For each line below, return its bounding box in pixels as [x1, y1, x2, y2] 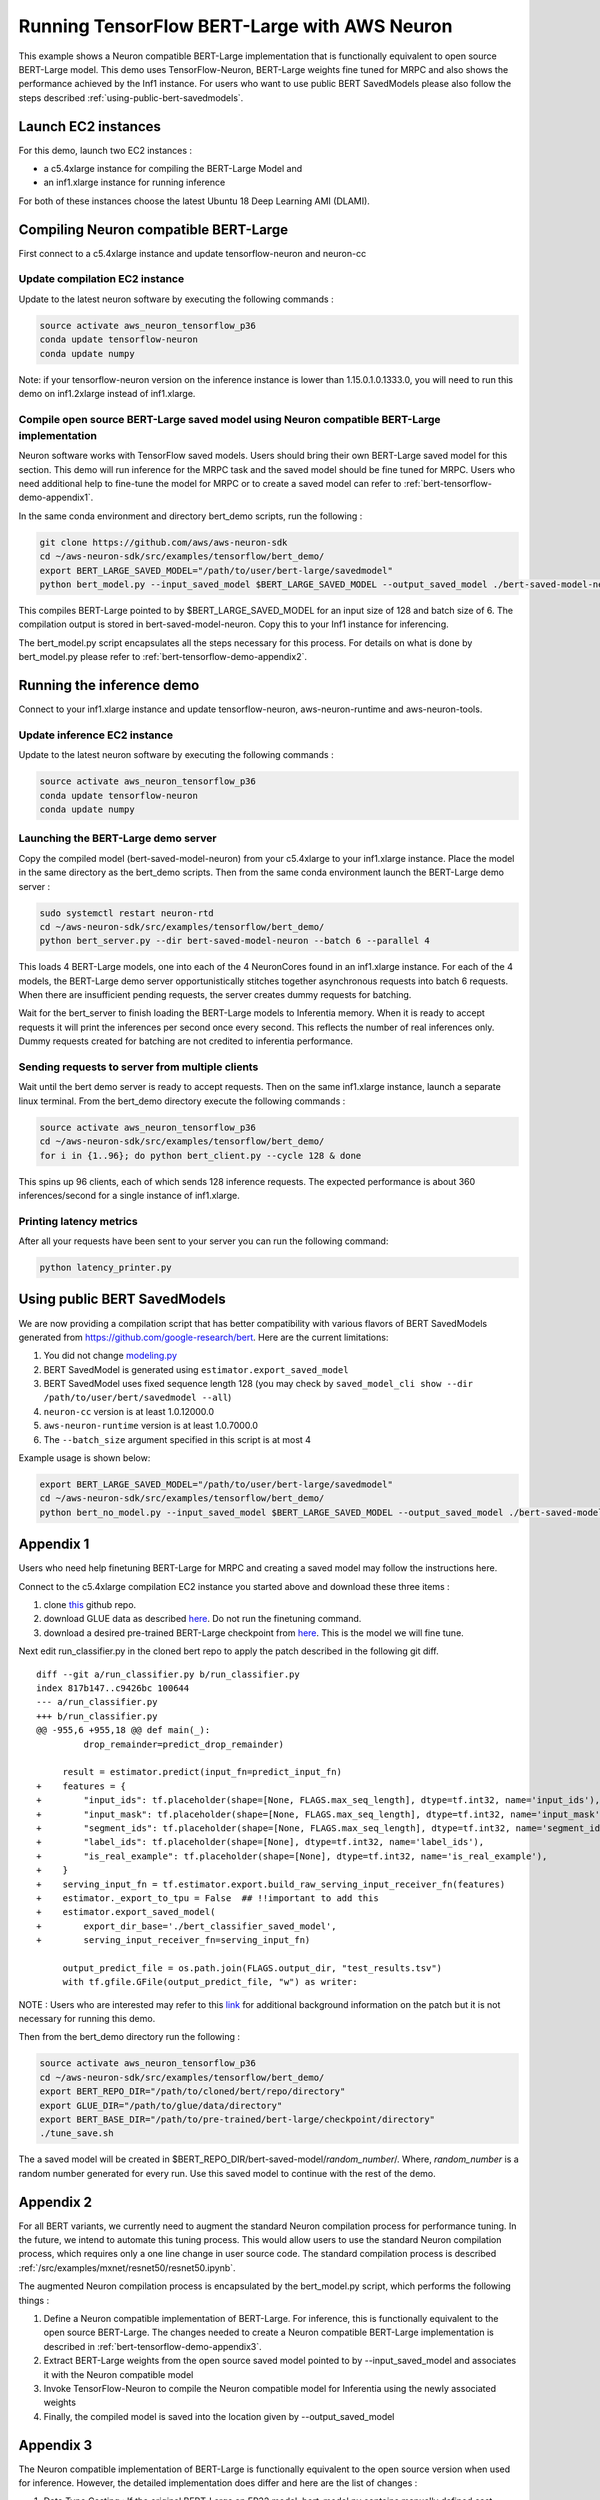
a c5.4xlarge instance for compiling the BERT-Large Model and [43, 163, 303, 175]
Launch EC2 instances [18, 118, 162, 135]
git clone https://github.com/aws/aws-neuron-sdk [39, 536, 288, 548]
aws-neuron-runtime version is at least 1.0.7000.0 [43, 1420, 259, 1432]
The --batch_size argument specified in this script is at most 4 [43, 1433, 312, 1445]
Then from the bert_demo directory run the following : [18, 2031, 240, 2043]
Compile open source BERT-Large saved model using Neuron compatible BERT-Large [18, 412, 441, 426]
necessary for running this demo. [18, 2013, 156, 2025]
